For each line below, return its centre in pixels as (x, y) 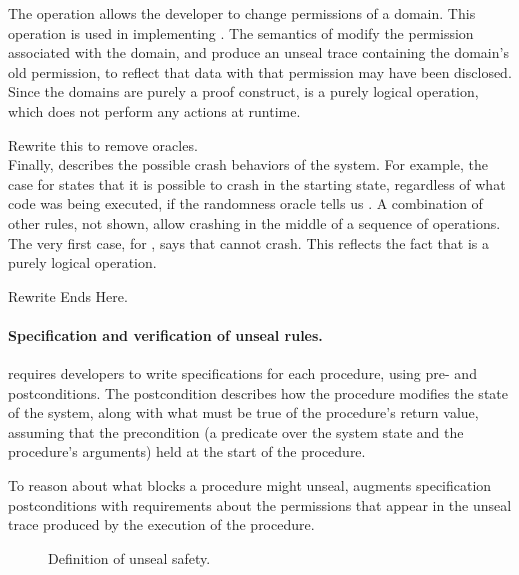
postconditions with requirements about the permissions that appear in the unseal (260, 504)
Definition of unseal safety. (129, 557)
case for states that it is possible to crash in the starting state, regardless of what (257, 183)
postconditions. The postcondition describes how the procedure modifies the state (258, 392)
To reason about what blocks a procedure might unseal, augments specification (250, 485)
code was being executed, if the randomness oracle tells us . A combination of (245, 203)
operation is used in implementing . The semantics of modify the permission (241, 32)
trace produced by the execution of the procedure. (161, 524)
